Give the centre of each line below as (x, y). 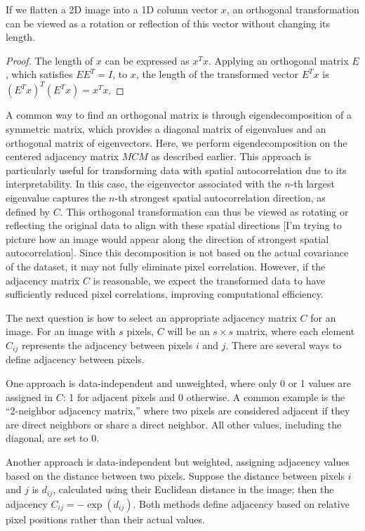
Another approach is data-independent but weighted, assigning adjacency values (178, 461)
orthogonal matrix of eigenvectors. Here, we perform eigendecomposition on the (177, 142)
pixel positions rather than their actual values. (105, 519)
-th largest (312, 184)
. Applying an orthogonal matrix (278, 60)
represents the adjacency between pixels (107, 345)
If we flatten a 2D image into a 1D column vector (112, 9)
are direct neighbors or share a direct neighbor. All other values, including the (174, 424)
